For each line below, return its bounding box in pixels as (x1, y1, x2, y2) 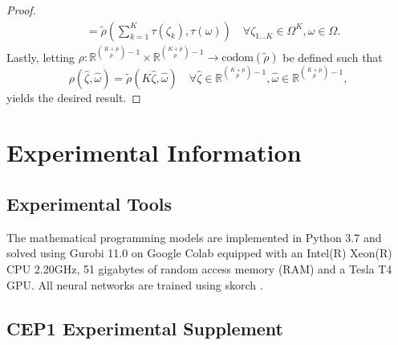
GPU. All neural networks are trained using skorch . (6, 276, 263, 293)
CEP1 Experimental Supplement (6, 315, 283, 340)
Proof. (6, 2, 36, 18)
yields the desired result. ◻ (6, 88, 141, 105)
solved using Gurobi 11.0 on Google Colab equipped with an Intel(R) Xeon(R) (6, 244, 392, 261)
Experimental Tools (6, 191, 173, 216)
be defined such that (282, 48, 383, 65)
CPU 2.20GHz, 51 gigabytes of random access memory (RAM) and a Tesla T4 (6, 260, 392, 277)
